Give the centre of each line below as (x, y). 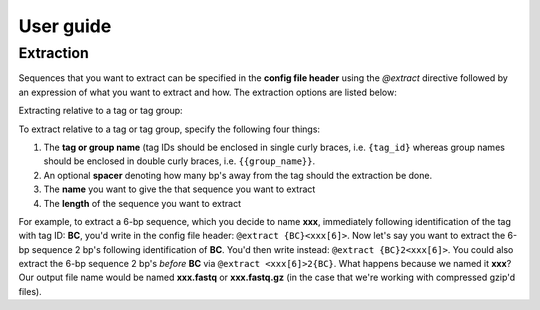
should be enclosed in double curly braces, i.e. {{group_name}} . (179, 161)
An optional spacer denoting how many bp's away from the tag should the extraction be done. (238, 175)
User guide (65, 26)
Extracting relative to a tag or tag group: (101, 111)
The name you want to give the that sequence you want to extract (179, 189)
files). (30, 291)
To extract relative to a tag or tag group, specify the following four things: (169, 129)
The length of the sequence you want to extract (142, 203)
